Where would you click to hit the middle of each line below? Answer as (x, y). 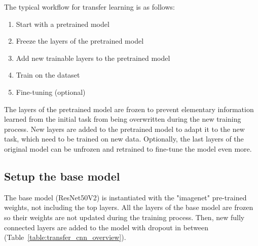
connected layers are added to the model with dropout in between (106, 227)
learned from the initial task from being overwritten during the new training (123, 119)
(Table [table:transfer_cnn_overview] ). (65, 237)
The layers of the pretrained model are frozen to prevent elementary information (129, 109)
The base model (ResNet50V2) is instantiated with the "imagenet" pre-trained (125, 197)
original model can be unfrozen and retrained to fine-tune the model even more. (128, 148)
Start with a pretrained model (63, 24)
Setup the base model (62, 176)
